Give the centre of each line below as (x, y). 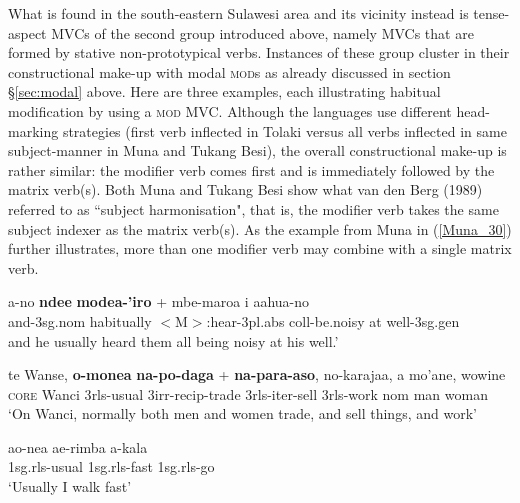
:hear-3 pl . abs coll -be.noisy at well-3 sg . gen (333, 320)
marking (33, 130)
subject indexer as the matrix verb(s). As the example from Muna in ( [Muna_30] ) (260, 228)
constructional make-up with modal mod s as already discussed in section (229, 71)
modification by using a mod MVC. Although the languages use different (230, 110)
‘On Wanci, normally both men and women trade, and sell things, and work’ (242, 413)
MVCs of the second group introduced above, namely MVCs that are (262, 32)
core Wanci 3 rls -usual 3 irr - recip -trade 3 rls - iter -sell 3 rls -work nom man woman (248, 393)
